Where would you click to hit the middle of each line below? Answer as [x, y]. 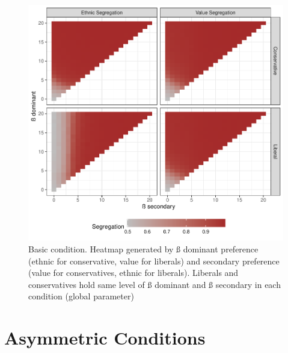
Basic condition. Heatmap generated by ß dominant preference [143, 248]
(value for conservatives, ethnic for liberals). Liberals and [133, 273]
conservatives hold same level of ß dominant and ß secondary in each [155, 284]
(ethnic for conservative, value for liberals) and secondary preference [154, 261]
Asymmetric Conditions [105, 338]
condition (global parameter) [81, 296]
